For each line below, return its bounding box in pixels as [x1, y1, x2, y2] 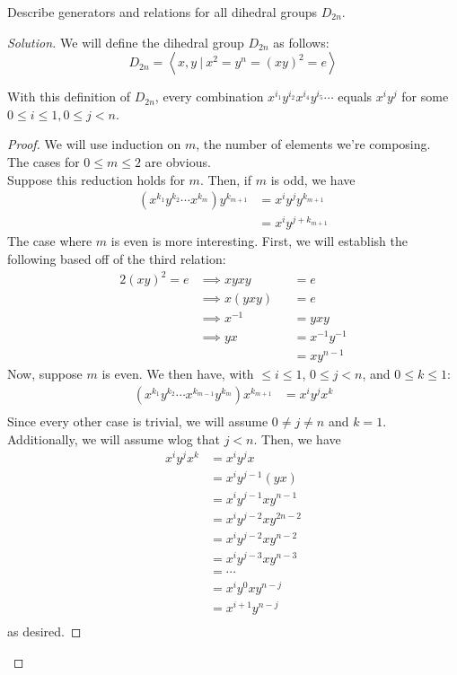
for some [401, 87, 449, 106]
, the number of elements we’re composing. [196, 135, 431, 153]
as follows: [273, 32, 330, 51]
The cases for [7, 152, 80, 171]
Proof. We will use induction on [7, 135, 181, 153]
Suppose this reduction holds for [7, 170, 185, 188]
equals [338, 87, 373, 106]
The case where [7, 232, 92, 250]
